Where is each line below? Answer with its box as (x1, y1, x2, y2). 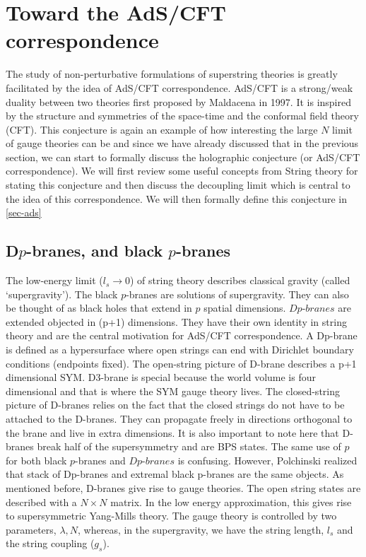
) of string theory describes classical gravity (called (130, 273, 350, 288)
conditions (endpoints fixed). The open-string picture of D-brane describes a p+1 (6, 356, 357, 370)
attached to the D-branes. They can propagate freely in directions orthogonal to (6, 411, 353, 426)
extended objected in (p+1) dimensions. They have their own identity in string (6, 314, 347, 329)
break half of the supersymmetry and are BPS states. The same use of (37, 439, 341, 454)
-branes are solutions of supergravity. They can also (126, 286, 349, 301)
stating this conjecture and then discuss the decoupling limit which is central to (6, 177, 350, 192)
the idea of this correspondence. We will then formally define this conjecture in (6, 191, 348, 206)
